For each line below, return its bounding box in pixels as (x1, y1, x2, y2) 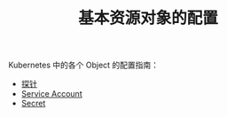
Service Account (20, 89, 82, 99)
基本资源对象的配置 (77, 8, 218, 28)
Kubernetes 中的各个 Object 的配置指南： (8, 59, 160, 71)
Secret (20, 98, 46, 109)
